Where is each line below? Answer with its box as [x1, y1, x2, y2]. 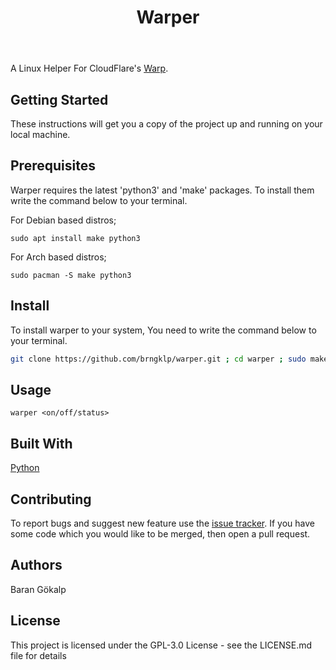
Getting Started [10, 91, 109, 108]
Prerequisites [10, 157, 96, 175]
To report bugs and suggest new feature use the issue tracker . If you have [10, 517, 315, 529]
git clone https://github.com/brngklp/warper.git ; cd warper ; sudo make [10, 354, 329, 364]
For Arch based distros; [10, 251, 107, 263]
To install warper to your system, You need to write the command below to [10, 324, 317, 336]
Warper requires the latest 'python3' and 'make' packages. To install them [10, 184, 315, 196]
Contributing [10, 491, 92, 508]
